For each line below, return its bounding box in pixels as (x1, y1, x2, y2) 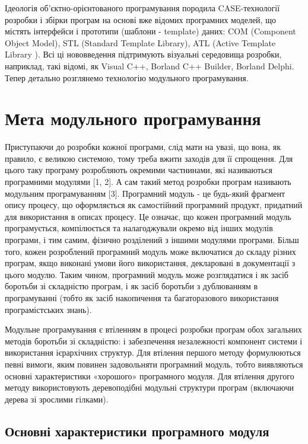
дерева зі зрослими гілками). (5, 392, 109, 405)
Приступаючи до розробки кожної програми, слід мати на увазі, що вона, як (5, 140, 281, 153)
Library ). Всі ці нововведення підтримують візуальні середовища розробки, (5, 48, 282, 60)
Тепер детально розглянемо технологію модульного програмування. (5, 71, 249, 84)
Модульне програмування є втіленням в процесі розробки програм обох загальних (5, 323, 302, 336)
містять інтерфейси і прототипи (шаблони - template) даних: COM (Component (5, 25, 296, 37)
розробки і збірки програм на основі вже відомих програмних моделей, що (5, 13, 276, 25)
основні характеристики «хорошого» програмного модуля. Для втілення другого (5, 369, 294, 382)
